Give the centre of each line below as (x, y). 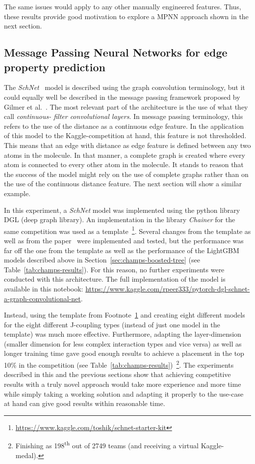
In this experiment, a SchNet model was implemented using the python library (122, 210)
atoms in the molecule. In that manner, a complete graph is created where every (125, 155)
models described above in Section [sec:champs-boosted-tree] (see (102, 260)
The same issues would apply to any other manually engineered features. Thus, (123, 6)
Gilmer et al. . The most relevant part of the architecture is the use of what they (126, 106)
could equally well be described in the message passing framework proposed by (122, 97)
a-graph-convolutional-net (42, 298)
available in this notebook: (44, 288)
